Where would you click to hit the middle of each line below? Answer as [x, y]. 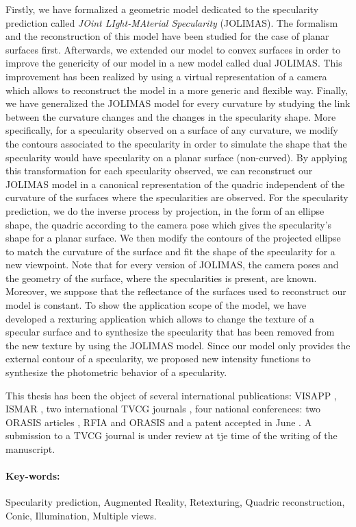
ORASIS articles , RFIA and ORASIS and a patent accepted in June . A [159, 422]
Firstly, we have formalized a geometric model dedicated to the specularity [162, 9]
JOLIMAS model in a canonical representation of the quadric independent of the [175, 184]
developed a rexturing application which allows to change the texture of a [160, 318]
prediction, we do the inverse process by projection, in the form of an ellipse [165, 210]
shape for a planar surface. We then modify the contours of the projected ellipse [173, 238]
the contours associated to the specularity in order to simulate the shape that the [176, 143]
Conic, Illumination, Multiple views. [81, 515]
